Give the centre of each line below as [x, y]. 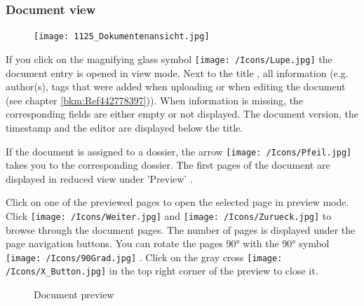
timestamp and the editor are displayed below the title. [124, 127]
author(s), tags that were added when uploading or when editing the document [176, 86]
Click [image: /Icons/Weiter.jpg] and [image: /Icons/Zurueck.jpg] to [169, 215]
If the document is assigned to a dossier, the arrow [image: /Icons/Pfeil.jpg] [179, 151]
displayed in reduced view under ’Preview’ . [99, 178]
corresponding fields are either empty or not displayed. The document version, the [182, 114]
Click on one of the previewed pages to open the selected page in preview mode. [177, 202]
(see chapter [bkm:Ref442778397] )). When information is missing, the [155, 100]
